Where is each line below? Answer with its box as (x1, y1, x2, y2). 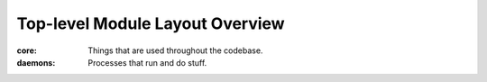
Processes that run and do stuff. (87, 57, 207, 68)
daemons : (16, 57, 56, 68)
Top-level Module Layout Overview (16, 14, 285, 33)
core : (16, 45, 38, 56)
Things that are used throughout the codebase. (87, 45, 263, 56)
